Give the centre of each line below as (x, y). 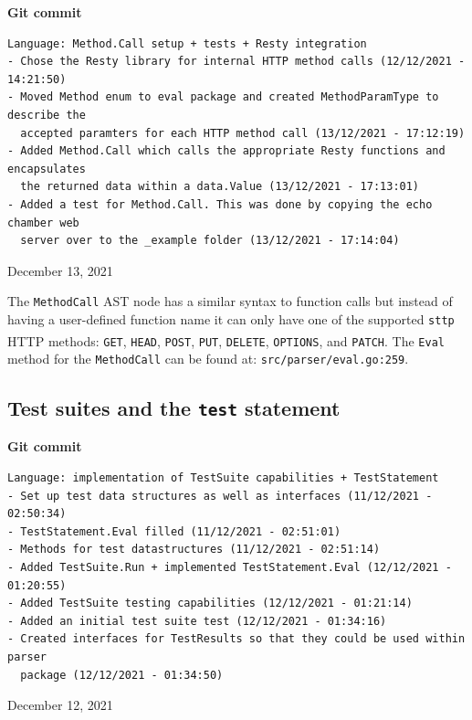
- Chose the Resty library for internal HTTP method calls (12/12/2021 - (236, 62)
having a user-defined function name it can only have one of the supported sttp (231, 318)
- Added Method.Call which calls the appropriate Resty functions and (226, 151)
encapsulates (47, 169)
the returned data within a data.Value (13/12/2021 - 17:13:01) (220, 187)
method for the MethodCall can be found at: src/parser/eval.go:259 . (208, 358)
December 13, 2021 (60, 270)
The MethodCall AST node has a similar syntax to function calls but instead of (230, 301)
